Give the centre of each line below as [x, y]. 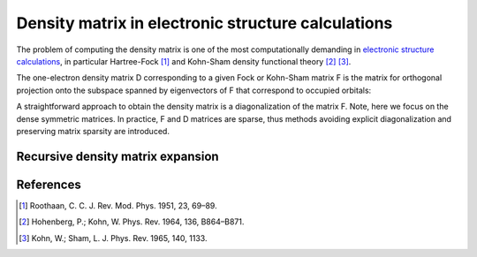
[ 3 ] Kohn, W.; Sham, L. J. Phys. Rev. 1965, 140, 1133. [113, 238]
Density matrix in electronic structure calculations [204, 23]
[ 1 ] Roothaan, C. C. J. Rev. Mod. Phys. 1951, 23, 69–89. [118, 205]
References [49, 184]
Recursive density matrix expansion [118, 156]
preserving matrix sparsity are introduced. [93, 131]
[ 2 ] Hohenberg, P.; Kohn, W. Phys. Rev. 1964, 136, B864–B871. [132, 222]
